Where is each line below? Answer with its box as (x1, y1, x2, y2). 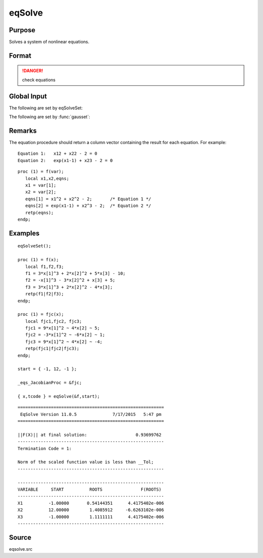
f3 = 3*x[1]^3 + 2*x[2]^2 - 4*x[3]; (25, 284, 113, 290)
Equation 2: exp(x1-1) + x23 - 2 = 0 (18, 158, 113, 163)
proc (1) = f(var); (18, 169, 64, 174)
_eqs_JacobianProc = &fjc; (18, 380, 82, 386)
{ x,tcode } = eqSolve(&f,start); (18, 393, 100, 399)
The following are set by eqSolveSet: (9, 105, 83, 111)
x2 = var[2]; (25, 189, 56, 195)
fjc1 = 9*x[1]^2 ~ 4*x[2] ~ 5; (25, 325, 100, 331)
